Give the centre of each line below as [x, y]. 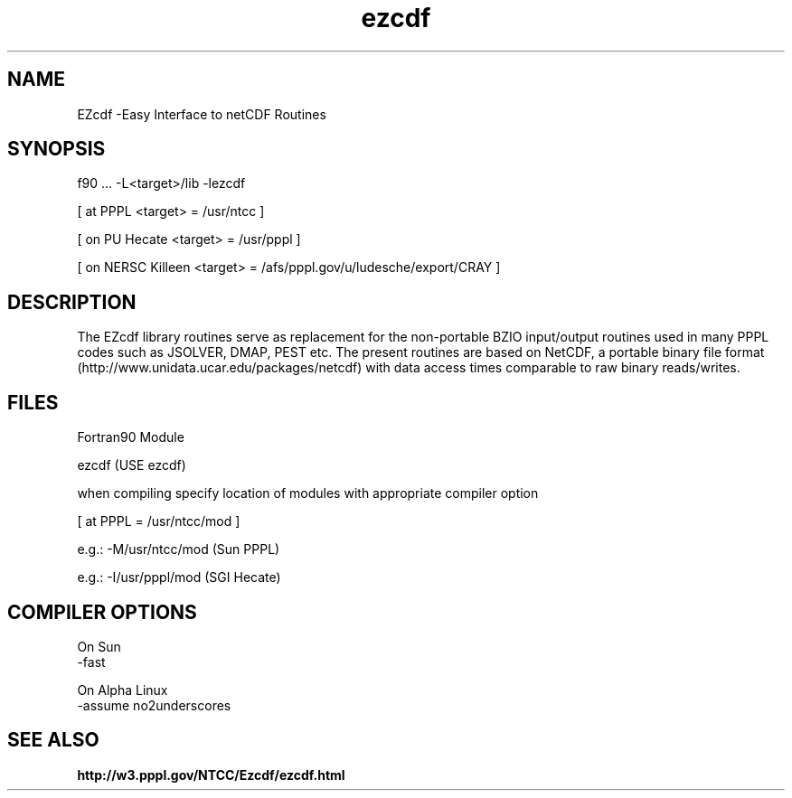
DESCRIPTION [72, 302]
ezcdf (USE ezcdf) [132, 465]
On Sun [99, 646]
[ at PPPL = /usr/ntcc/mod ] [159, 521]
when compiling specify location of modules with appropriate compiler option [308, 493]
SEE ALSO [53, 740]
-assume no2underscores [154, 705]
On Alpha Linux [123, 690]
